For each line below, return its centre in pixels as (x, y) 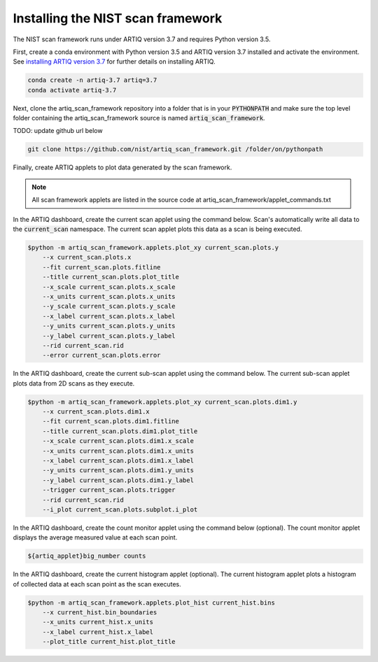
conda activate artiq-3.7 (72, 90)
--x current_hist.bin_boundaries (100, 613)
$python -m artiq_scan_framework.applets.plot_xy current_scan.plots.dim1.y (162, 402)
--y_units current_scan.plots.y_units (109, 326)
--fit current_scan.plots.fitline (101, 267)
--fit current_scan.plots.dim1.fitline (111, 421)
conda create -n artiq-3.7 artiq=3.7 (92, 80)
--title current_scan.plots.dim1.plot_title (120, 431)
